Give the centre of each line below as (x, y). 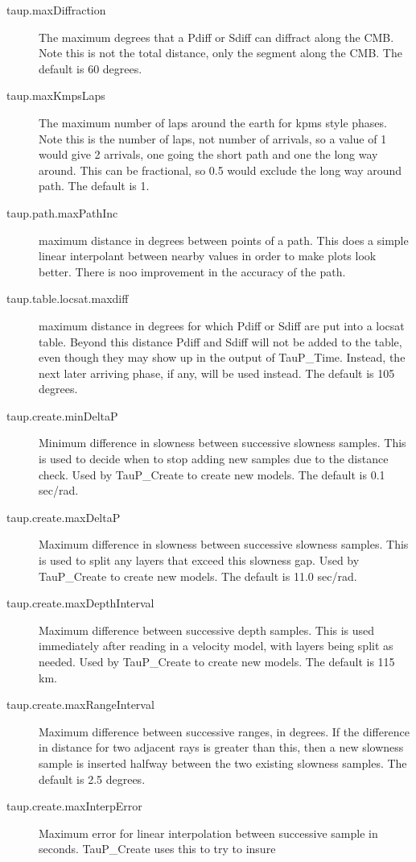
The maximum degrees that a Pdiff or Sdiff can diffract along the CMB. (216, 37)
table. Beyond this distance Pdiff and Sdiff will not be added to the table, (220, 341)
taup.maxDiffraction (56, 10)
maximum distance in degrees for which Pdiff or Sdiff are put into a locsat (222, 325)
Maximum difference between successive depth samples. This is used (207, 630)
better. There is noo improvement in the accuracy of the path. (192, 271)
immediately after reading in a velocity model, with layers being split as (216, 646)
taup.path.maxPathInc (62, 212)
